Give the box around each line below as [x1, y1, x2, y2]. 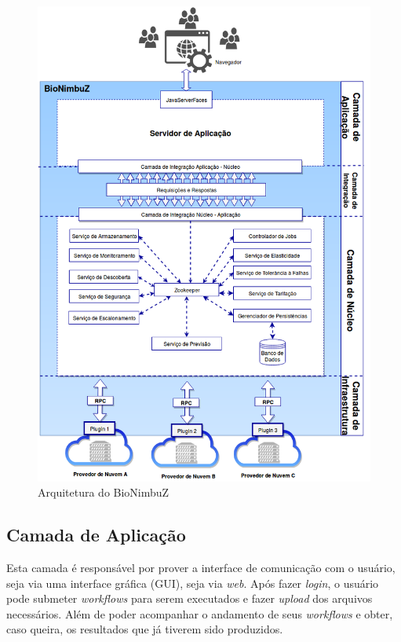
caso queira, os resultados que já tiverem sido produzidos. [6, 621, 283, 637]
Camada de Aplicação [6, 523, 186, 547]
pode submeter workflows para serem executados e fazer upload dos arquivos [6, 590, 373, 607]
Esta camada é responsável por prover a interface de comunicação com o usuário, [6, 559, 396, 576]
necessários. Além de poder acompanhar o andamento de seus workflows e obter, [6, 605, 393, 622]
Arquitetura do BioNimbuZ [38, 484, 170, 501]
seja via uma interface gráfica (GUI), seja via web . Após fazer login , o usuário [6, 574, 379, 591]
